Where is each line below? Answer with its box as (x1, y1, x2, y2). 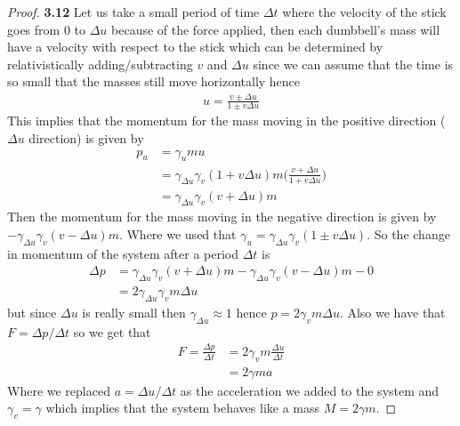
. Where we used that (118, 224, 237, 243)
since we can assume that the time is (253, 54, 454, 73)
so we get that (73, 322, 151, 341)
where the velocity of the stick (282, 3, 447, 20)
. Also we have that (339, 303, 446, 321)
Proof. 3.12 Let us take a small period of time (7, 3, 260, 20)
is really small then (82, 303, 186, 321)
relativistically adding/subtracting (7, 54, 193, 73)
